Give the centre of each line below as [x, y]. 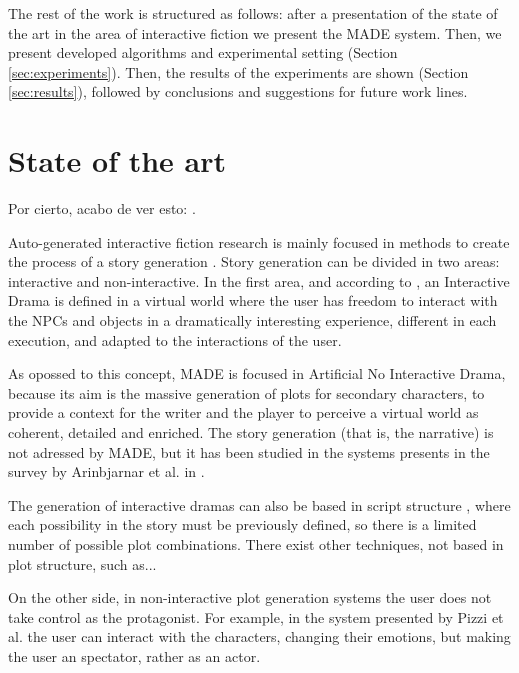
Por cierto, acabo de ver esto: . [102, 208]
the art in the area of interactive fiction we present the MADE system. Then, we [255, 32]
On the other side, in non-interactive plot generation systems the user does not [250, 597]
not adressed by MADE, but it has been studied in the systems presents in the [249, 451]
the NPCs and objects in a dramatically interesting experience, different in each [252, 320]
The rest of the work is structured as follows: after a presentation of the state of [253, 13]
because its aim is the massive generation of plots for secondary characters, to [246, 392]
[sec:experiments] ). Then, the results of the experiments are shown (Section [238, 71]
